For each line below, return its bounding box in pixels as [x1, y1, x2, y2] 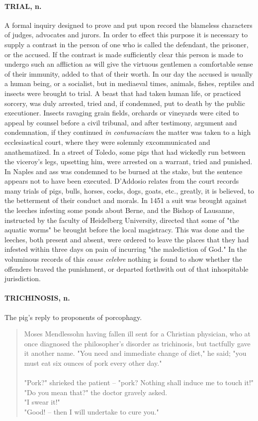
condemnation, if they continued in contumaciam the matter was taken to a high [4, 127, 251, 137]
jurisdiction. [4, 273, 41, 284]
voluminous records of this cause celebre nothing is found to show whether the [4, 254, 242, 264]
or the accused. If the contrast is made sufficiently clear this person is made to [4, 49, 243, 59]
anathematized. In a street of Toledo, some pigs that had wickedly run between [4, 146, 246, 157]
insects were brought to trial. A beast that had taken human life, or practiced [4, 88, 241, 98]
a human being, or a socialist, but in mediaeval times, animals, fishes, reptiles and [4, 78, 255, 89]
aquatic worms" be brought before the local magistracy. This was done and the [4, 224, 245, 235]
